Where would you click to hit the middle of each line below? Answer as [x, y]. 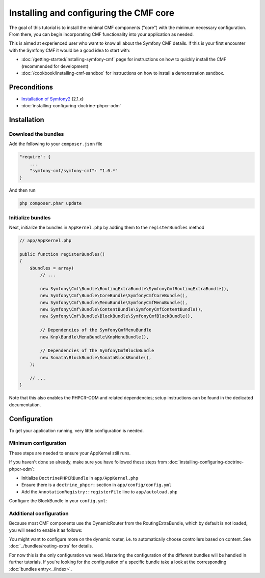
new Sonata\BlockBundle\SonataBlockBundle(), [96, 357]
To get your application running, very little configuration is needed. [77, 430]
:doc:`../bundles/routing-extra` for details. [51, 546]
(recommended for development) [55, 66]
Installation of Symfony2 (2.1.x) [53, 99]
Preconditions [31, 87]
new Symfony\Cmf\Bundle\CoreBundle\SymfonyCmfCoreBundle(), [114, 296]
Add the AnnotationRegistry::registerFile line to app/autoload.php [99, 491]
